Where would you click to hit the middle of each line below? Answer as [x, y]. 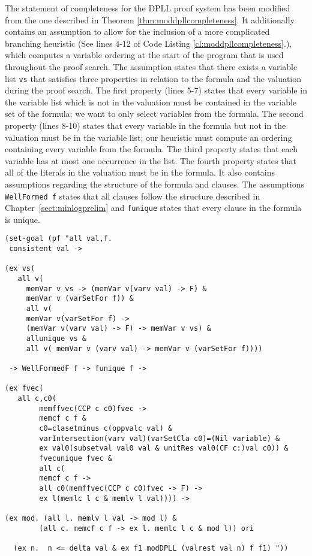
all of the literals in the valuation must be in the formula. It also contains [140, 172]
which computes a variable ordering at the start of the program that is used [144, 55]
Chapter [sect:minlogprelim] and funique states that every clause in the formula [153, 208]
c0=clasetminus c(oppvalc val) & [106, 428]
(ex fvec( [24, 389]
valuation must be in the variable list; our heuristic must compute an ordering [148, 137]
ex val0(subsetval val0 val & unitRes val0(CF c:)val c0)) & [164, 448]
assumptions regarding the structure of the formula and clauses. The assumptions [155, 184]
